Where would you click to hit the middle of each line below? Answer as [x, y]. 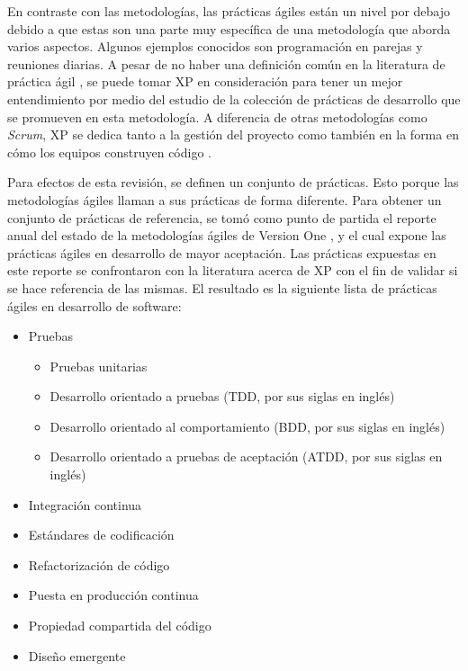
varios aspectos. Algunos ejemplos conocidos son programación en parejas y [215, 46]
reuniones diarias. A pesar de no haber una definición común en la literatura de [226, 63]
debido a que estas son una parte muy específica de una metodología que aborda [229, 28]
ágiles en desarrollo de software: [94, 305]
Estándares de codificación [101, 535]
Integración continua [85, 504]
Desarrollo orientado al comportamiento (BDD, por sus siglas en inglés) [247, 426]
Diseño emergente [77, 655]
